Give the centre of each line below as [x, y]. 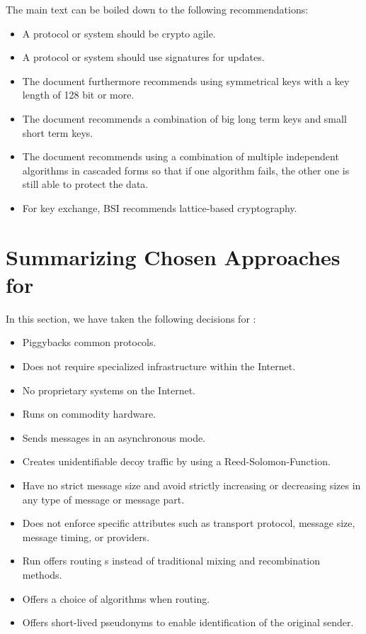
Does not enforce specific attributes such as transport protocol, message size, [189, 523]
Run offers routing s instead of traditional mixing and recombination [171, 561]
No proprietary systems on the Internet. [109, 390]
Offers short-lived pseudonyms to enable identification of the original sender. [188, 622]
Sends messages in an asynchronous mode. [114, 437]
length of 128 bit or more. [78, 95]
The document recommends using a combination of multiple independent [181, 156]
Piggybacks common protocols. [89, 342]
